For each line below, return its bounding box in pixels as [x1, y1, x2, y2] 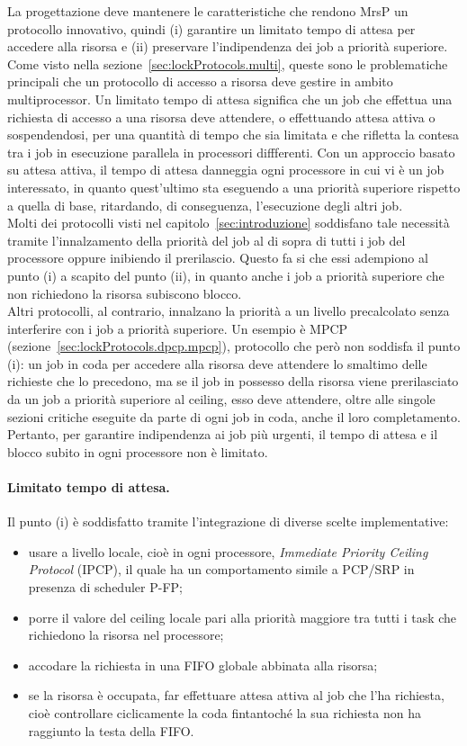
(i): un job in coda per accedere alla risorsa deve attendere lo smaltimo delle [7, 354, 427, 373]
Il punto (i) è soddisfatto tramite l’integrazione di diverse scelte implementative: [7, 512, 449, 531]
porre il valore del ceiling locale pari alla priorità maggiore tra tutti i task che [28, 607, 457, 626]
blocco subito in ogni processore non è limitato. [7, 442, 268, 461]
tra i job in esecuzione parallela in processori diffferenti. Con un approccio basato [7, 142, 455, 161]
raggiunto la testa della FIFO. [28, 721, 194, 740]
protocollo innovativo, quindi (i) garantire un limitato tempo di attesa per [7, 19, 416, 38]
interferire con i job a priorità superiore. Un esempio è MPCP [7, 319, 348, 337]
